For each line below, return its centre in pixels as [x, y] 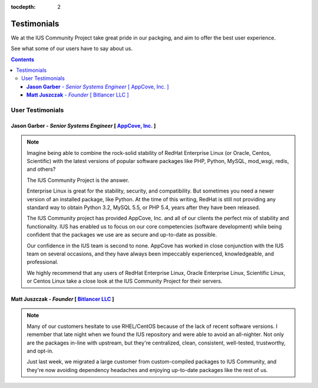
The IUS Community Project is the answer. [78, 180]
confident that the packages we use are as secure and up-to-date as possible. [122, 235]
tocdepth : [23, 7]
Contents [23, 59]
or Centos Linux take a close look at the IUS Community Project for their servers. [125, 281]
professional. [43, 262]
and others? [41, 169]
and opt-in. [40, 351]
